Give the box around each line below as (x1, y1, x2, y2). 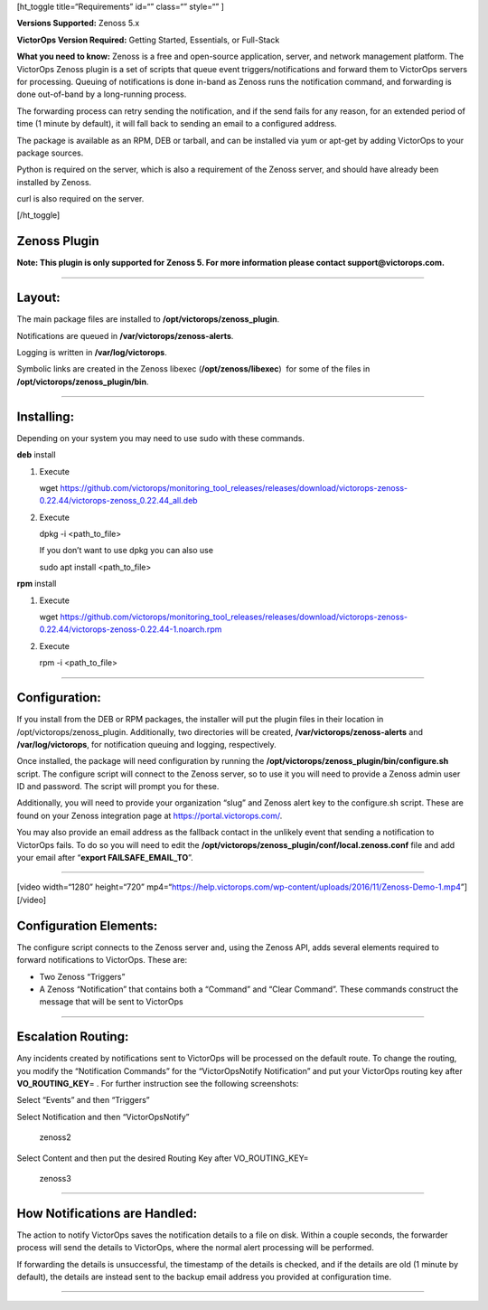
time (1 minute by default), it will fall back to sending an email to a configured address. (16, 118, 338, 129)
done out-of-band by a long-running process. (16, 89, 187, 99)
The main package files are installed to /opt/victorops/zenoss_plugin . (16, 314, 280, 325)
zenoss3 (39, 1173, 71, 1183)
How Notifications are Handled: (16, 1205, 198, 1220)
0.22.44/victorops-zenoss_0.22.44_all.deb (39, 495, 198, 506)
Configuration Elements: (16, 918, 158, 933)
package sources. (16, 147, 84, 158)
